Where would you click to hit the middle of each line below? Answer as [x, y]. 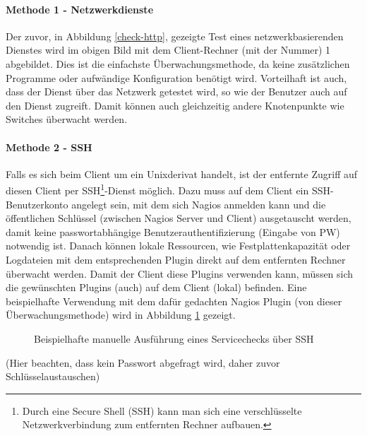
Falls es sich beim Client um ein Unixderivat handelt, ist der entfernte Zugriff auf [182, 173]
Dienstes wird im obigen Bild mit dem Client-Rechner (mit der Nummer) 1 [168, 50]
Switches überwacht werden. [67, 119]
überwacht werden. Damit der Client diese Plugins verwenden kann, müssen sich [180, 273]
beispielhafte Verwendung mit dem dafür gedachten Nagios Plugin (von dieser [174, 301]
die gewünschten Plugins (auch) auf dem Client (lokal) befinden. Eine [156, 287]
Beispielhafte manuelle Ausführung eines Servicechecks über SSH [174, 338]
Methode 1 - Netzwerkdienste [80, 9]
